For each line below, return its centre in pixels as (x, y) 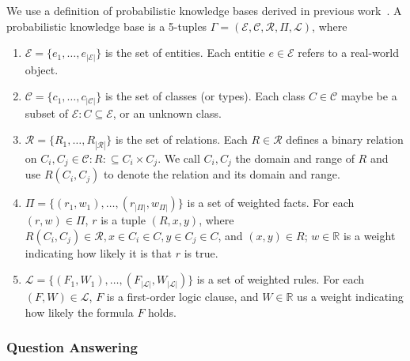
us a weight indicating (350, 297)
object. (42, 69)
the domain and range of (295, 158)
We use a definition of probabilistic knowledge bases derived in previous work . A (204, 10)
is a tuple (123, 220)
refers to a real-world (349, 53)
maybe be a (369, 96)
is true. (201, 252)
